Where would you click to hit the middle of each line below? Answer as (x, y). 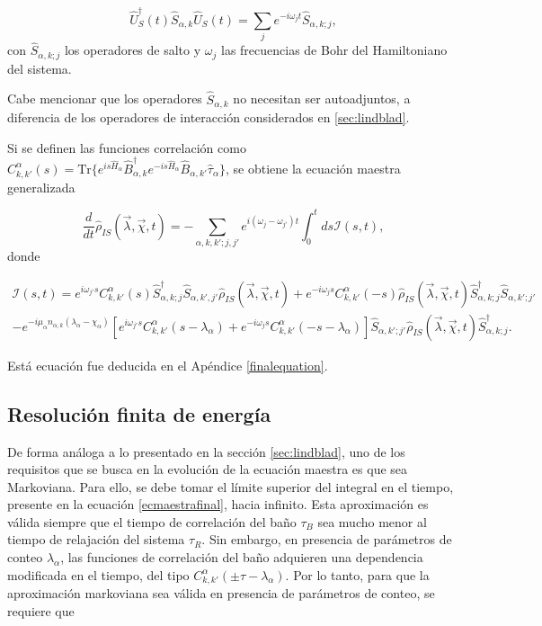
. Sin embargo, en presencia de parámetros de (327, 539)
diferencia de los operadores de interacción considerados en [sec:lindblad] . (209, 116)
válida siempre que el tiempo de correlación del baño (152, 521)
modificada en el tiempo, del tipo (98, 574)
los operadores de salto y (133, 50)
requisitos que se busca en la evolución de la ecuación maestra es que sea (208, 469)
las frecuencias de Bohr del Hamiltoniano (334, 50)
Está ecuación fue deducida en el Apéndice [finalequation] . (168, 365)
